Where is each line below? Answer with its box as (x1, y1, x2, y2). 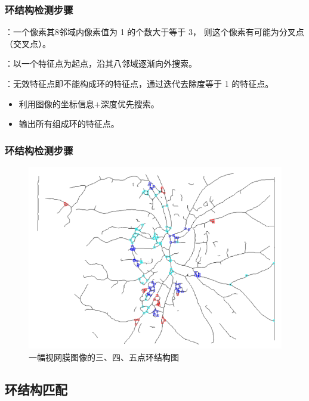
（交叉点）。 (5, 37, 51, 49)
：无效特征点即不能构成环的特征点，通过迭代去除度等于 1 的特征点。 (5, 77, 274, 89)
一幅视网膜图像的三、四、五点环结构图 (29, 350, 179, 363)
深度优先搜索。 (100, 97, 159, 110)
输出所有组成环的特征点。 (18, 117, 119, 130)
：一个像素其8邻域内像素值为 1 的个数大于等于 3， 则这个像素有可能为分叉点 (5, 26, 304, 38)
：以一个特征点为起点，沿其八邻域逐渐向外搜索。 (5, 57, 197, 70)
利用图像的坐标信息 (18, 97, 94, 110)
